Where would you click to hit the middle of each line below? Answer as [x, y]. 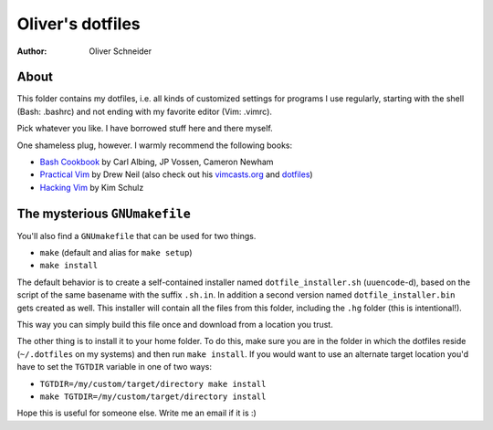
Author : [32, 51]
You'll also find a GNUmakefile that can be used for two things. [136, 236]
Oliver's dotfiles [79, 24]
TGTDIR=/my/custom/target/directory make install [153, 384]
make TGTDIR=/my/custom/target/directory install [153, 397]
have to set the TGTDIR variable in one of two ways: [114, 367]
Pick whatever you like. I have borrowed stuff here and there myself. [145, 129]
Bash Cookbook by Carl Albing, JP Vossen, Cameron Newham [157, 162]
